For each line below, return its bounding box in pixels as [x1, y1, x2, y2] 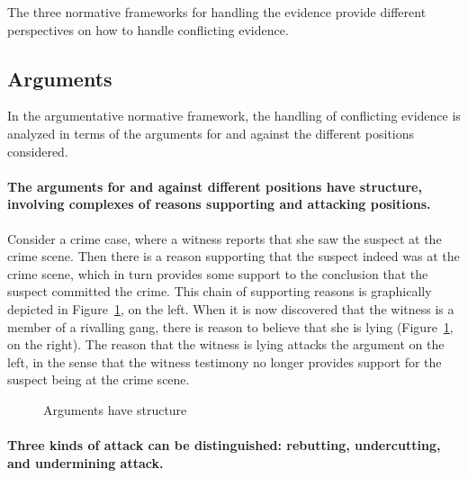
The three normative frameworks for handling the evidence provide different [7, 3, 427, 21]
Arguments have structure [43, 400, 187, 419]
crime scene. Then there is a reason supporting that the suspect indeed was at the [7, 247, 460, 266]
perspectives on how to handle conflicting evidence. [7, 20, 289, 39]
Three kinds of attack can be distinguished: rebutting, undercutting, [7, 436, 441, 455]
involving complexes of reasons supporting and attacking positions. [7, 194, 431, 213]
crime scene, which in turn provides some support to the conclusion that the [7, 264, 428, 283]
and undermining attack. [7, 453, 164, 472]
